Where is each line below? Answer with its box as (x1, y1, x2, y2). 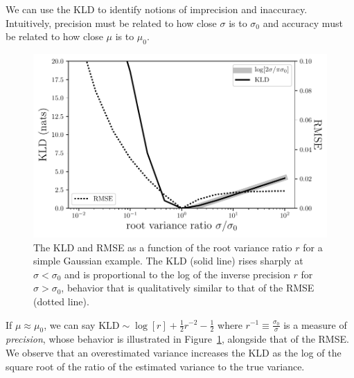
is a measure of (283, 317, 347, 332)
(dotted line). (33, 294, 89, 308)
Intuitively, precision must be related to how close (6, 15, 217, 30)
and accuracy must (263, 15, 343, 30)
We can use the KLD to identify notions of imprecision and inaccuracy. (6, 2, 308, 16)
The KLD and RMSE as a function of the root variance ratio (33, 240, 292, 254)
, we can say (44, 317, 96, 332)
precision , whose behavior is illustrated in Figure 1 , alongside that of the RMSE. (6, 332, 349, 346)
